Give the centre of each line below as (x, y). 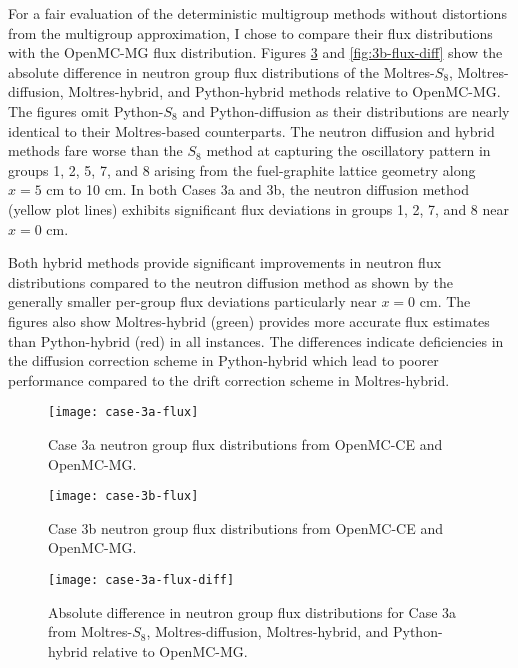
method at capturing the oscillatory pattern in (348, 150)
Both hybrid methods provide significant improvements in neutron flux (225, 262)
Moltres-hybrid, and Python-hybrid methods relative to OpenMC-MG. (284, 91)
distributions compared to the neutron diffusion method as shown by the (231, 281)
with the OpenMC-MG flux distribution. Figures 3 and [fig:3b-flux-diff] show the (255, 52)
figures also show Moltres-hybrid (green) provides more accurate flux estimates (249, 320)
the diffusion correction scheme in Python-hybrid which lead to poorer (223, 360)
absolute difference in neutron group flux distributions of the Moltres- (221, 71)
